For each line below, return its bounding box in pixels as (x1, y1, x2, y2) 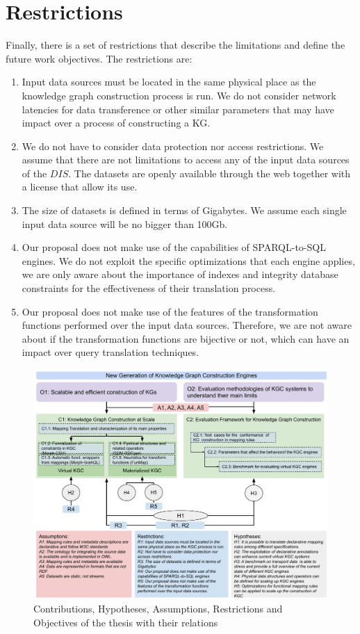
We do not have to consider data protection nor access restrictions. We (22, 138, 324, 153)
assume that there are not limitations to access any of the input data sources (22, 152, 350, 167)
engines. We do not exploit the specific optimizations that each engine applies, (22, 253, 355, 268)
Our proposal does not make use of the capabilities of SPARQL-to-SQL (22, 240, 326, 254)
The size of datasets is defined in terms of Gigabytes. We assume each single (22, 203, 347, 218)
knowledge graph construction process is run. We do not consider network (22, 88, 336, 102)
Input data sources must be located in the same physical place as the (22, 74, 316, 89)
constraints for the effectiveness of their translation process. (22, 281, 276, 295)
